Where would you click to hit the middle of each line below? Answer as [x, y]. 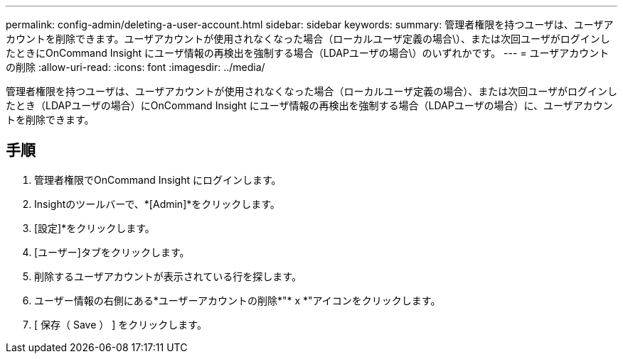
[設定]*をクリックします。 [95, 228]
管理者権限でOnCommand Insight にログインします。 [158, 179]
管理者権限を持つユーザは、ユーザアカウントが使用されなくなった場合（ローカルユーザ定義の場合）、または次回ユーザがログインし [311, 91]
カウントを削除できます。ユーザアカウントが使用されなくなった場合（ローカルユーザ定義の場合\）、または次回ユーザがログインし [308, 39]
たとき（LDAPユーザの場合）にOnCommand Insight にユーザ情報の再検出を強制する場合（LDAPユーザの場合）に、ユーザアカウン [309, 105]
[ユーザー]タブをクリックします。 [112, 252]
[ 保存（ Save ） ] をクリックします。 [121, 324]
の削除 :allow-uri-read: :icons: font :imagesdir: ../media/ [135, 67]
